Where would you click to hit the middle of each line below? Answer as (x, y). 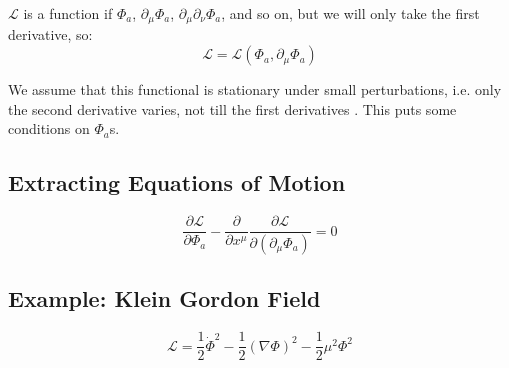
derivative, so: (50, 34)
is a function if (68, 13)
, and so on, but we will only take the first (350, 13)
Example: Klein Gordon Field (164, 298)
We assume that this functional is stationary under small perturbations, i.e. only (255, 89)
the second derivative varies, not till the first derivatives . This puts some (232, 108)
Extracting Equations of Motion (177, 182)
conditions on (49, 128)
